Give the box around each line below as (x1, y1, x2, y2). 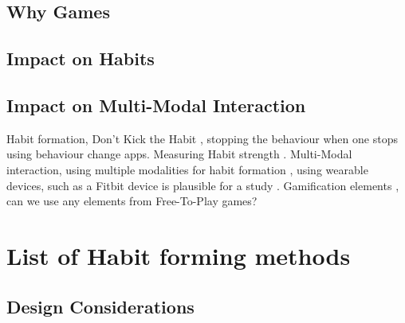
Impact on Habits (6, 46, 155, 71)
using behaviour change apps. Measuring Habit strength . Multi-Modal (6, 146, 352, 162)
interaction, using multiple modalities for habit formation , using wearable (6, 161, 368, 177)
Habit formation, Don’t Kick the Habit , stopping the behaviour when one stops (6, 130, 398, 146)
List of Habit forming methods (6, 239, 351, 271)
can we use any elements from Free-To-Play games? (6, 193, 258, 209)
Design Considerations (6, 294, 195, 318)
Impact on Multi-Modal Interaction (6, 92, 306, 117)
